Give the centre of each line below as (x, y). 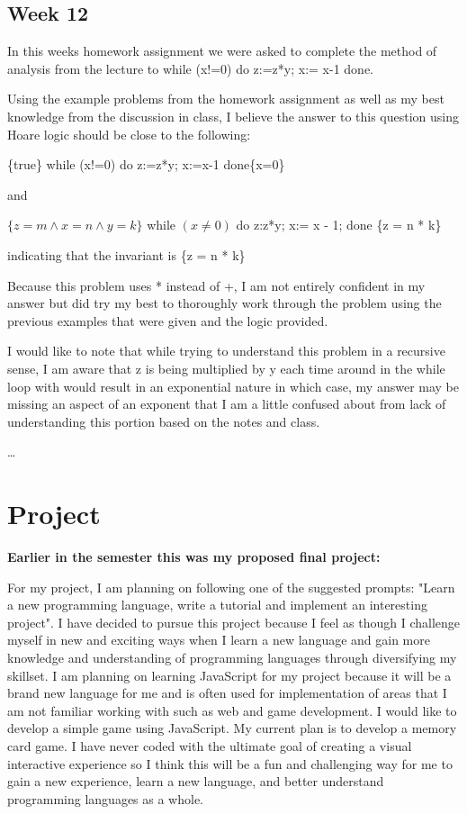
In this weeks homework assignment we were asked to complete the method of (222, 51)
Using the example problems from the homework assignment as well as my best (226, 99)
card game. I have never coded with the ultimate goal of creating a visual (210, 745)
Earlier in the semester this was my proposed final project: (194, 557)
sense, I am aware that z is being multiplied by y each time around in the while (226, 368)
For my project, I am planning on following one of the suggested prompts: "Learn (231, 587)
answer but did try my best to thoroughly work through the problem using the (225, 303)
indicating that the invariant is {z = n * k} (126, 254)
